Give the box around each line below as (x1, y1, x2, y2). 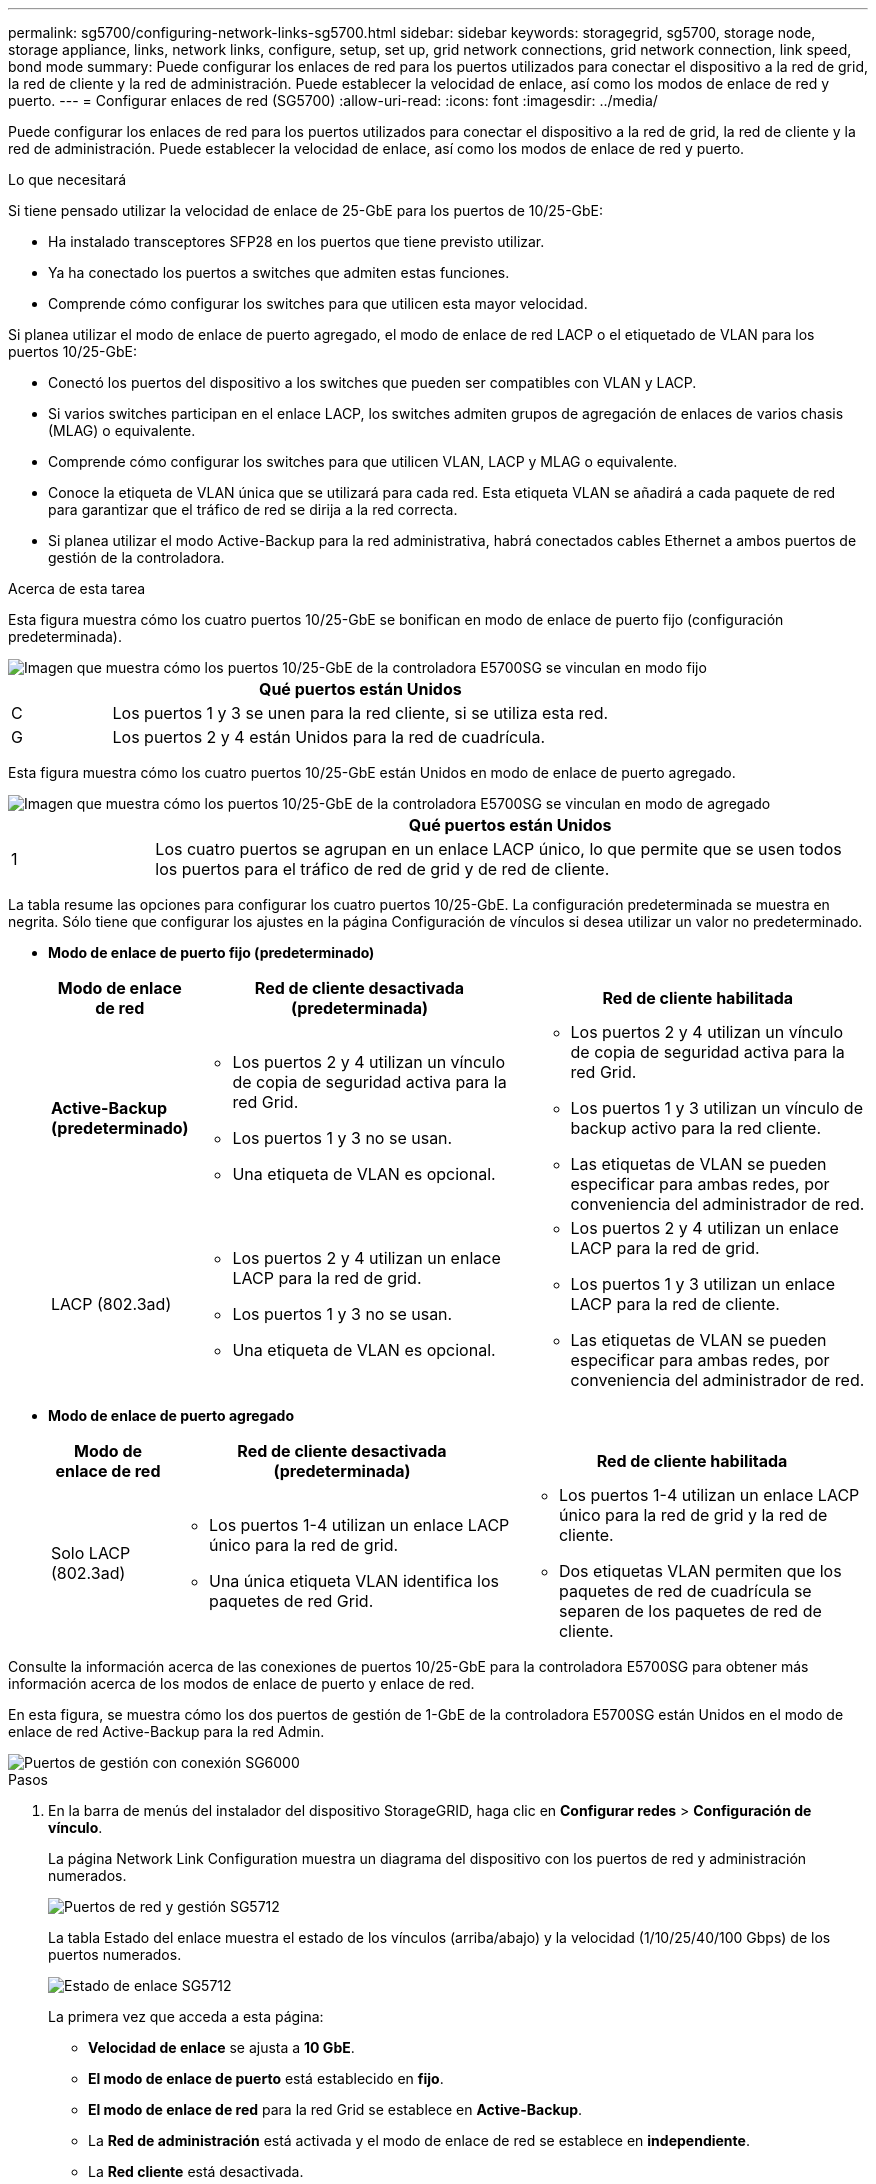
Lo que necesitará (8, 171, 127, 188)
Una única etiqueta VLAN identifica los (208, 1571, 499, 1591)
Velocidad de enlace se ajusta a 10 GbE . (88, 2039, 355, 2056)
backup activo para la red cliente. (570, 1118, 822, 1138)
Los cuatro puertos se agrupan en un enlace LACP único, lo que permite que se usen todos (155, 839, 842, 859)
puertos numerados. (48, 1946, 182, 1963)
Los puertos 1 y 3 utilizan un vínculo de (570, 1098, 863, 1118)
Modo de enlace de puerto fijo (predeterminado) (48, 944, 375, 961)
